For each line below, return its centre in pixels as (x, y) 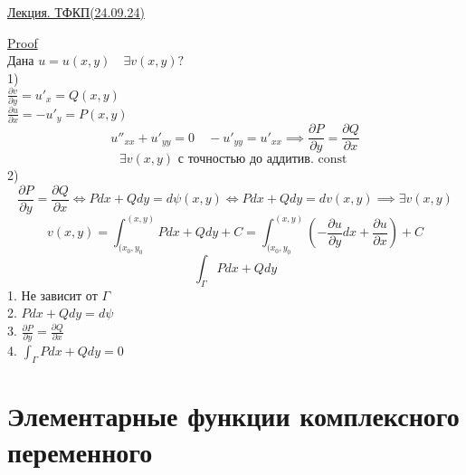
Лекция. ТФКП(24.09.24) (76, 12)
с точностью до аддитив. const (262, 160)
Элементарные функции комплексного (233, 416)
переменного (80, 451)
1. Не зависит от (52, 294)
